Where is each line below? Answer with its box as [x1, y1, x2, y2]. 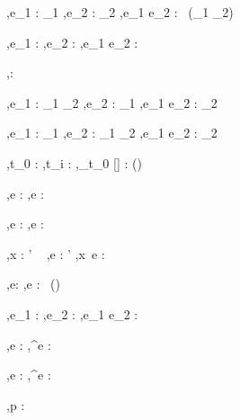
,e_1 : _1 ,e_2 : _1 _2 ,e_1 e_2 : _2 [6, 123, 218, 142]
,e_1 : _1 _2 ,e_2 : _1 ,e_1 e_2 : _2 [6, 93, 218, 112]
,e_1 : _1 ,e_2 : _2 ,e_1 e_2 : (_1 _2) [6, 3, 234, 21]
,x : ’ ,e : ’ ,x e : [6, 244, 105, 263]
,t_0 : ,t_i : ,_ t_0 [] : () [6, 153, 142, 172]
